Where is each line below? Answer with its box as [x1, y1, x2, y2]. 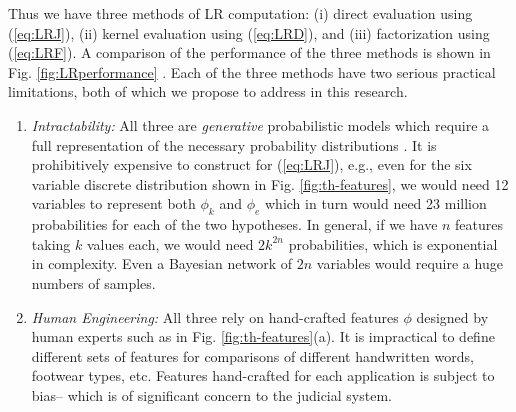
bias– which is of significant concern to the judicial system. [31, 384, 392, 405]
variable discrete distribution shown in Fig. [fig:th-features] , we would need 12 [31, 173, 509, 194]
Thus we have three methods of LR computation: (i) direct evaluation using [8, 3, 473, 23]
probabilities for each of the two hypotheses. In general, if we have [31, 214, 438, 235]
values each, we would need [86, 233, 254, 254]
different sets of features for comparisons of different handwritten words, [31, 345, 474, 366]
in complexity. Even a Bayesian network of [31, 253, 293, 274]
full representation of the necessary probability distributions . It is [31, 134, 437, 155]
